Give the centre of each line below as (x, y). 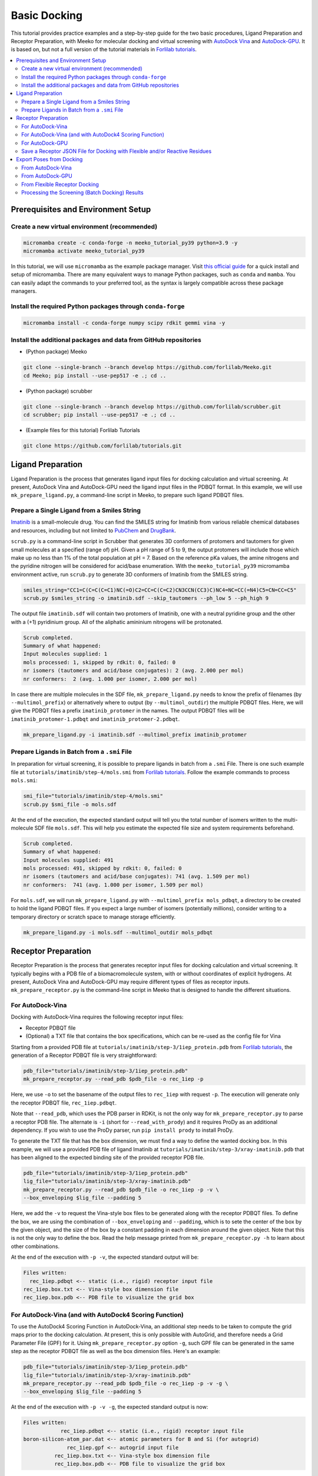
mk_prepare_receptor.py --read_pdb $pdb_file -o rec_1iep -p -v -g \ (126, 1384)
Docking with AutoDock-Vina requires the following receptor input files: (97, 1017)
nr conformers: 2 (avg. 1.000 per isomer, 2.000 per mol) (110, 679)
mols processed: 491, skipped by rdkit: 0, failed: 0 (102, 868)
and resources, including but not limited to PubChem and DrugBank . (94, 530)
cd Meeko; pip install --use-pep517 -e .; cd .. (95, 375)
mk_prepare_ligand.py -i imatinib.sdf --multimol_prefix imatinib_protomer (135, 734)
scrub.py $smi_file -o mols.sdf (70, 804)
